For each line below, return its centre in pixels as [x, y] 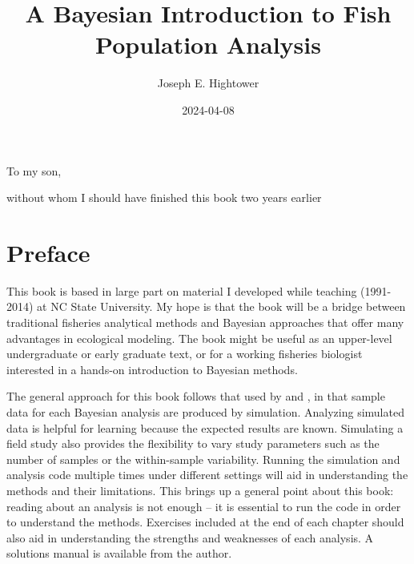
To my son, [34, 170]
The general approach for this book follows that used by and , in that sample [196, 396]
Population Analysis [208, 44]
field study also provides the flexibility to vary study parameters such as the [193, 443]
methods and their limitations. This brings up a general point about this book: [200, 490]
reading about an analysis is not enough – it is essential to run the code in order [204, 506]
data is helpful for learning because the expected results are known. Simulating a [205, 427]
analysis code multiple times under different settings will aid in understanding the [207, 475]
